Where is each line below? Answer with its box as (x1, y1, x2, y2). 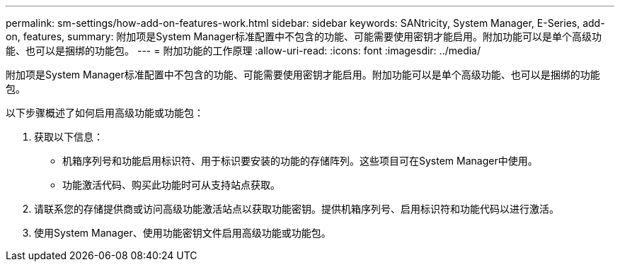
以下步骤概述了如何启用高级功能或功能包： (6, 107, 204, 119)
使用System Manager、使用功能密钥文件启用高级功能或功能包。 (34, 227, 331, 239)
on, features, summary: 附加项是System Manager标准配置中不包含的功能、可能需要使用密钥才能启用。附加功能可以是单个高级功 (6, 30, 602, 42)
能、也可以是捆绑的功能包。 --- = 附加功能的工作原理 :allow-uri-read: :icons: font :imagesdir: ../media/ (6, 44, 481, 57)
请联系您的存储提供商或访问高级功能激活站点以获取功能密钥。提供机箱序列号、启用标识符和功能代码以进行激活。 (34, 203, 559, 215)
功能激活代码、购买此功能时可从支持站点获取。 (62, 179, 280, 191)
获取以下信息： (34, 131, 103, 143)
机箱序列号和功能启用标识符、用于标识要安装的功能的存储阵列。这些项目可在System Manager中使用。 (62, 155, 538, 167)
